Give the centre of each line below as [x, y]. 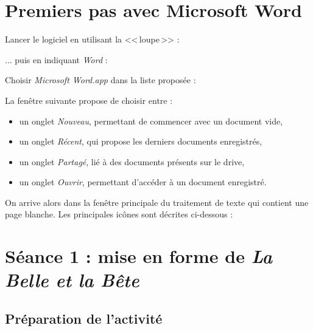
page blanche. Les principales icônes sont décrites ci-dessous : [119, 214]
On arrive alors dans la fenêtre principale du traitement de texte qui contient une [157, 202]
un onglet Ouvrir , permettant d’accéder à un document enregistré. [143, 182]
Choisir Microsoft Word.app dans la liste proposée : [100, 80]
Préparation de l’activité [84, 319]
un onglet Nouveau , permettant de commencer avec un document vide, [151, 121]
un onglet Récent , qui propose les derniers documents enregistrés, [141, 141]
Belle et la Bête [72, 280]
